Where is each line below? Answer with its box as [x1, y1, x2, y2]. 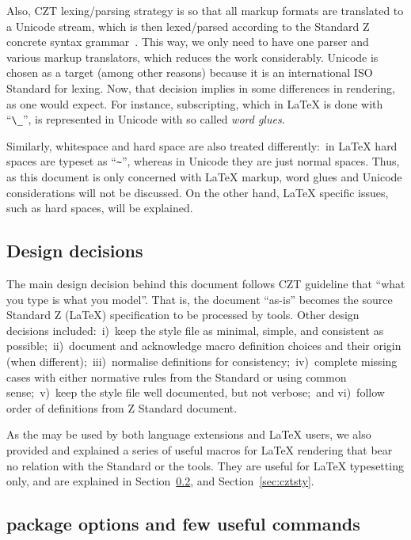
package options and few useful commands [6, 511, 360, 536]
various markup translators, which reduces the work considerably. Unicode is [6, 48, 379, 65]
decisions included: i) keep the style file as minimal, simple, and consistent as [6, 321, 384, 338]
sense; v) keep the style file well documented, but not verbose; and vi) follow [6, 384, 385, 401]
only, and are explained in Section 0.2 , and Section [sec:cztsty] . [6, 473, 314, 489]
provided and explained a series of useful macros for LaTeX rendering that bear [6, 441, 393, 458]
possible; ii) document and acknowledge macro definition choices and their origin [6, 337, 401, 354]
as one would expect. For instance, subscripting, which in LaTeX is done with [6, 95, 383, 112]
